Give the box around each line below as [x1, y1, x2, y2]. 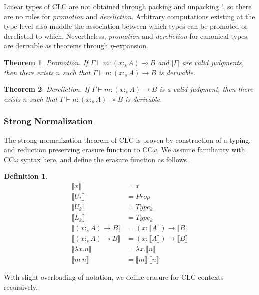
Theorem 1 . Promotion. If [4, 57, 88, 67]
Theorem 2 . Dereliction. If [4, 84, 89, 94]
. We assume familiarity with [157, 144, 245, 155]
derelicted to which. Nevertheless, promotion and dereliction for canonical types [4, 30, 247, 41]
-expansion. [114, 40, 148, 51]
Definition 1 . [4, 171, 48, 181]
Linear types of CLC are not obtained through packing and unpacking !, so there [4, 1, 252, 11]
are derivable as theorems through [4, 40, 108, 51]
